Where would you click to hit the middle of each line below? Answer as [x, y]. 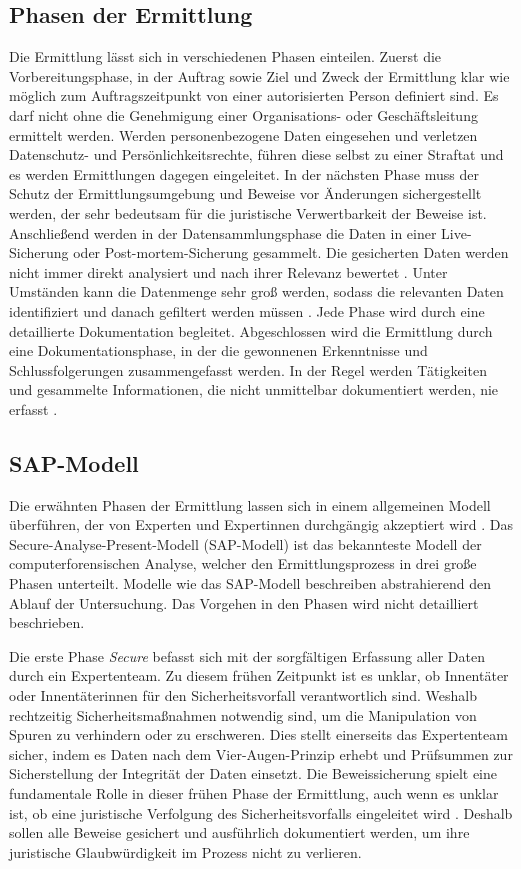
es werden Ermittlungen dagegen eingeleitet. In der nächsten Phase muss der [244, 173]
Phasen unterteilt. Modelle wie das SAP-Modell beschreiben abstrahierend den [250, 583]
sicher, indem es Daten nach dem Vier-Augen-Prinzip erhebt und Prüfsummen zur [261, 753]
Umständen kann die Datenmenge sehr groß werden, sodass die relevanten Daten [256, 291]
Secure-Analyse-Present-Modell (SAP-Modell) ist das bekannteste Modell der [245, 543]
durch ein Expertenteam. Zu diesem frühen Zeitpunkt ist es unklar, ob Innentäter [259, 675]
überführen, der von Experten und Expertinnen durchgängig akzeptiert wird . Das [261, 524]
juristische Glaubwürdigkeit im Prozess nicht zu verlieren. [185, 851]
